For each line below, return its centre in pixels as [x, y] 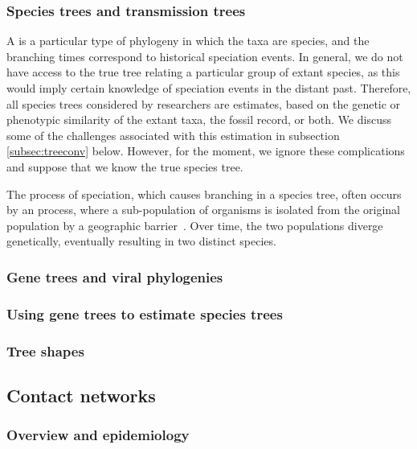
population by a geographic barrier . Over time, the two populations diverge [195, 225]
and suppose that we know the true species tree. [125, 166]
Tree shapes [45, 350]
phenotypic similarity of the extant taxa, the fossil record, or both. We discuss [199, 119]
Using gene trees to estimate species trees [145, 313]
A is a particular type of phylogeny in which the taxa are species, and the [188, 41]
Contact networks [81, 395]
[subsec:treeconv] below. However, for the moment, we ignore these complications [206, 151]
